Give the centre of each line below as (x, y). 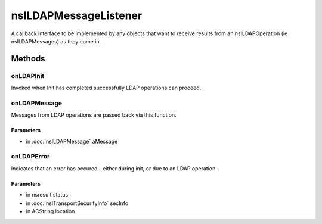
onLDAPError (30, 157)
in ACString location (50, 211)
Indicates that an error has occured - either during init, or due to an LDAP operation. (114, 168)
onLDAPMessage (37, 103)
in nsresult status (47, 195)
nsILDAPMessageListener (77, 15)
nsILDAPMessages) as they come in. (56, 41)
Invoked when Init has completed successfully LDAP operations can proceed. (106, 88)
